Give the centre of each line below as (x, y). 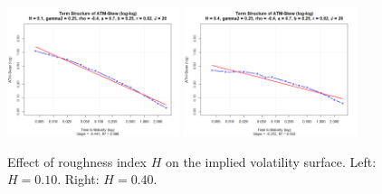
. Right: (78, 179)
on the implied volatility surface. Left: (271, 161)
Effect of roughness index (77, 161)
